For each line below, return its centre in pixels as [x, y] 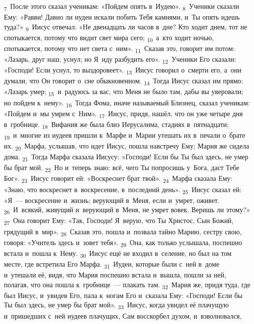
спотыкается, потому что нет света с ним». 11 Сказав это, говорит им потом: [119, 49]
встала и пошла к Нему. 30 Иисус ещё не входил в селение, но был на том [118, 253]
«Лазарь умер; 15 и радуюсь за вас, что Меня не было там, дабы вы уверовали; [124, 92]
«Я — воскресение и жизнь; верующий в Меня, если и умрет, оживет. [112, 200]
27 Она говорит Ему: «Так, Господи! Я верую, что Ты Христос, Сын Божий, [119, 221]
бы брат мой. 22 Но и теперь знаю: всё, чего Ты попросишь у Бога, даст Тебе [122, 168]
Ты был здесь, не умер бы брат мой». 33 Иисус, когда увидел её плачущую [116, 305]
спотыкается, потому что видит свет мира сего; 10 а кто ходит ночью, [109, 38]
